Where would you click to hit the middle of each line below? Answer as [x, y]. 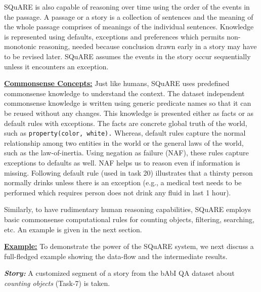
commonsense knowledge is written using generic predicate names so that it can [128, 103]
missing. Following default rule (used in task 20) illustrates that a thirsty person [128, 172]
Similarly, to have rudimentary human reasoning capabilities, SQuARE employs [128, 209]
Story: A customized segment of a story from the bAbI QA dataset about [119, 273]
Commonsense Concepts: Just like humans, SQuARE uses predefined [117, 83]
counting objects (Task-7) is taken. [57, 283]
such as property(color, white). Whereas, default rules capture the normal [125, 133]
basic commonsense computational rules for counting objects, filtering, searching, [129, 219]
